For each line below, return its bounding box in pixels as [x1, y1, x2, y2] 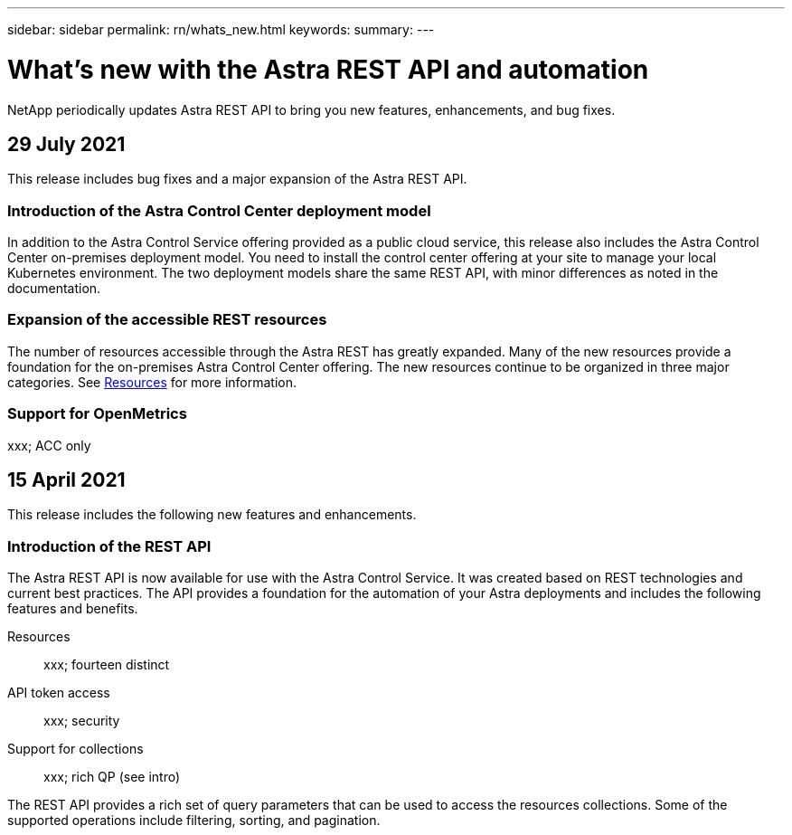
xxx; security [43, 713, 120, 729]
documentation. [7, 280, 101, 297]
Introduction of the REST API [7, 536, 212, 555]
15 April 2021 [7, 469, 126, 492]
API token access [7, 685, 110, 701]
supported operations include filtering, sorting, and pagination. [7, 812, 381, 829]
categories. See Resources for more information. [7, 374, 297, 390]
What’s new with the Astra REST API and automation [7, 53, 649, 85]
